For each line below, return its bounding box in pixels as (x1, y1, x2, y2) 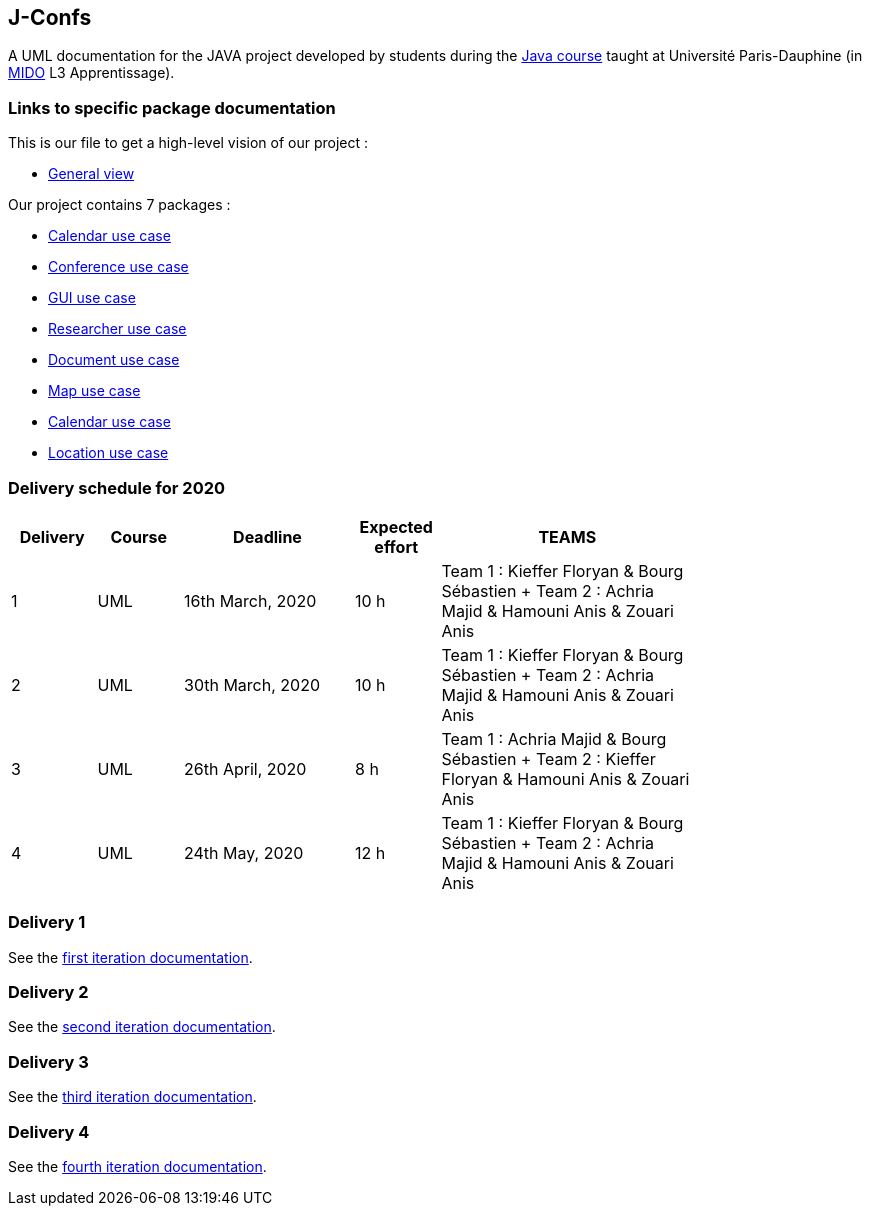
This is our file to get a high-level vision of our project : (8, 134, 369, 152)
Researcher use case (48, 320, 187, 338)
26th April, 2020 (184, 758, 307, 779)
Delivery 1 (8, 912, 86, 933)
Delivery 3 (8, 1051, 89, 1072)
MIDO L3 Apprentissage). (8, 64, 175, 82)
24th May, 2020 (184, 842, 304, 863)
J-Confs (8, 5, 92, 30)
